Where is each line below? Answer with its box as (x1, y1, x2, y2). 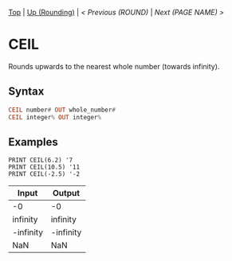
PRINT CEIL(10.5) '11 (8, 163, 81, 171)
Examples (8, 135, 58, 149)
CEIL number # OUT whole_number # (8, 106, 116, 114)
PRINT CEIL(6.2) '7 (8, 156, 73, 165)
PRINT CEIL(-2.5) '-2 (8, 170, 81, 178)
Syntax (8, 84, 45, 99)
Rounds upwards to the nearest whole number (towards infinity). (8, 61, 220, 71)
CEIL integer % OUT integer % (8, 113, 102, 121)
